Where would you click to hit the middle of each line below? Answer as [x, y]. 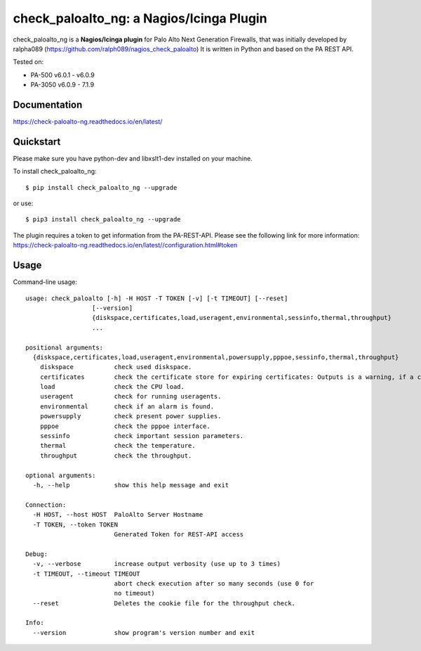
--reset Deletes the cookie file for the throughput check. [164, 603]
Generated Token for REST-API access [179, 534]
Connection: [46, 505]
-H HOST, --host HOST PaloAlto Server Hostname [118, 515]
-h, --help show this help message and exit [131, 485]
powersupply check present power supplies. [131, 416]
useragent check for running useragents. [131, 397]
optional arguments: [61, 475]
